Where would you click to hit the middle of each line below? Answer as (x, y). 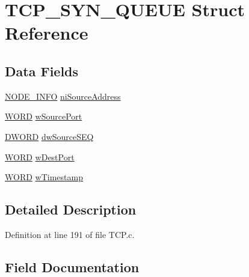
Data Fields (42, 71)
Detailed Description (71, 209)
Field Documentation (72, 266)
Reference (47, 33)
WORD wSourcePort (44, 116)
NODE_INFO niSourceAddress (63, 96)
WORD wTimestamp (44, 177)
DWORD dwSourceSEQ (49, 136)
